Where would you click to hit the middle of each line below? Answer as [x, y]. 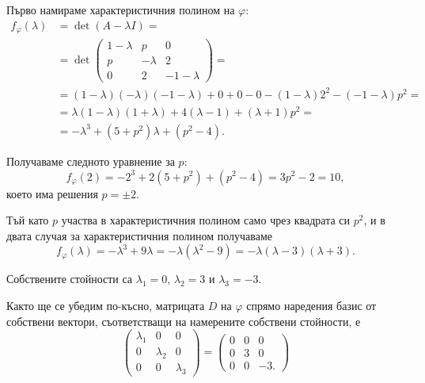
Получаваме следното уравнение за [91, 161]
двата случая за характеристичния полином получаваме [139, 235]
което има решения [52, 193]
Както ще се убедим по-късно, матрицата [106, 305]
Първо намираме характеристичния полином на [121, 10]
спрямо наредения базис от [311, 305]
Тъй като [28, 220]
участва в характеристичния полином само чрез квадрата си [206, 220]
